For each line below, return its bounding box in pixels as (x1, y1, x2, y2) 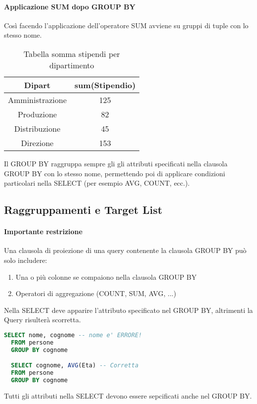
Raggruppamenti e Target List (4, 202, 163, 217)
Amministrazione (8, 94, 67, 105)
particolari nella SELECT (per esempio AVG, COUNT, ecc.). (4, 178, 190, 188)
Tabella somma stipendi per (23, 48, 120, 59)
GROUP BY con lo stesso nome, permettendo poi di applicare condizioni (4, 168, 225, 178)
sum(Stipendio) (74, 79, 136, 91)
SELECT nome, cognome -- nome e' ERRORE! (4, 331, 142, 339)
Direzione (21, 137, 54, 149)
